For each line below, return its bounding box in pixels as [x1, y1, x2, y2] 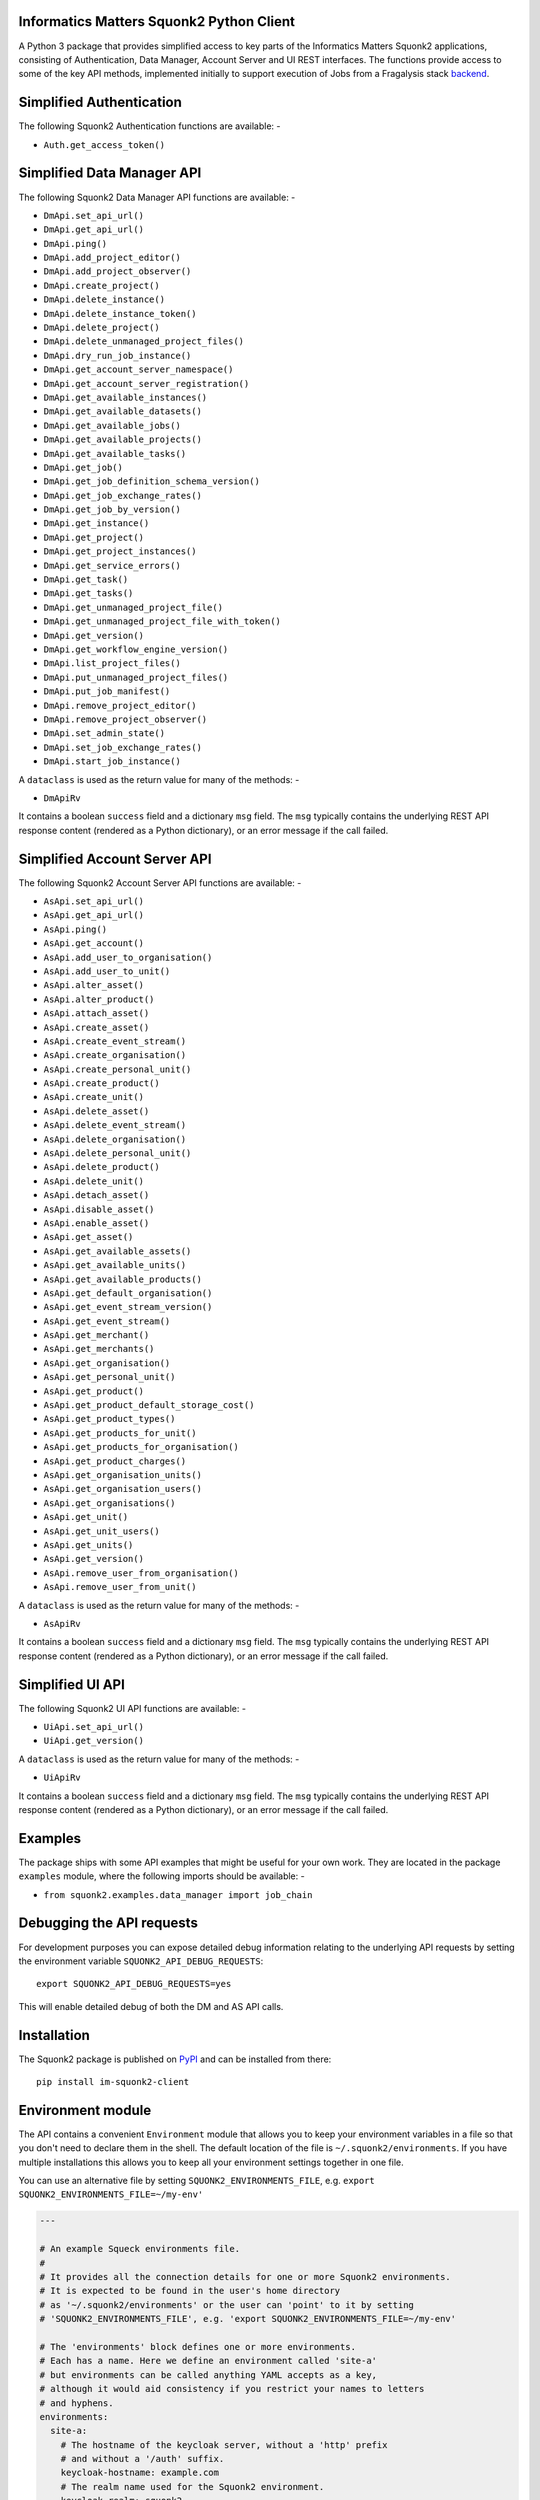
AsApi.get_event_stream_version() [43, 1301, 213, 1313]
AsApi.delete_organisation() [43, 1133, 187, 1145]
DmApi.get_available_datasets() [43, 406, 202, 417]
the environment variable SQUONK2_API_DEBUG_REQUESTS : [18, 1955, 264, 1967]
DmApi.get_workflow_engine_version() [43, 644, 229, 655]
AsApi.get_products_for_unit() [43, 1427, 197, 1439]
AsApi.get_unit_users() [43, 1525, 160, 1537]
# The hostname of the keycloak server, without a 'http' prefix [60, 2439, 388, 2450]
